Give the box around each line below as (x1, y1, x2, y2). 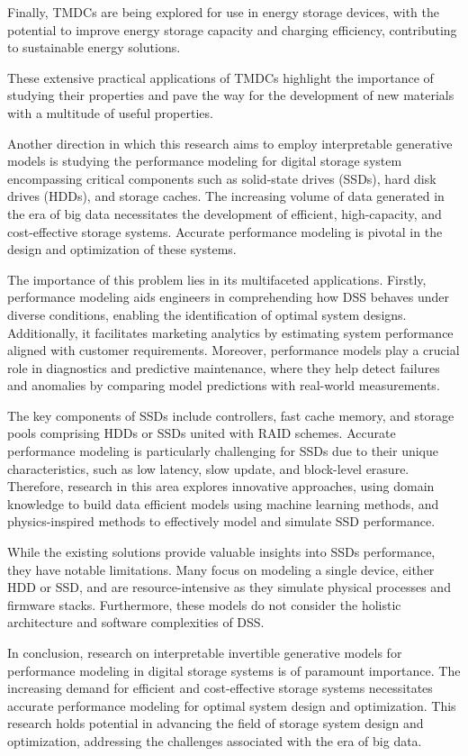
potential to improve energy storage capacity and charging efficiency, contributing (7, 20, 457, 39)
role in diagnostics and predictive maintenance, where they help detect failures (7, 358, 440, 377)
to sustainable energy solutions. (7, 38, 181, 57)
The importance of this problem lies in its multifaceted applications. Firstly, (7, 269, 427, 288)
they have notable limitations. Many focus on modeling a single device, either (7, 560, 435, 578)
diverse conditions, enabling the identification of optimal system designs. (7, 305, 407, 323)
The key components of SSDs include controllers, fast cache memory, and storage (7, 405, 454, 424)
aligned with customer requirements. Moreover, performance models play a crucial (7, 341, 460, 360)
